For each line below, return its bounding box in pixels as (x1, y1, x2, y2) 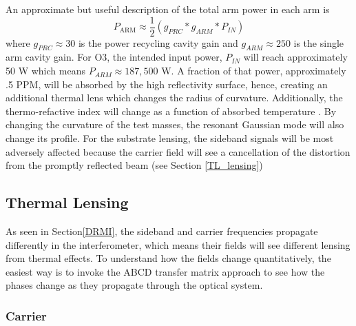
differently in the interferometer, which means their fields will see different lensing (6, 237, 350, 252)
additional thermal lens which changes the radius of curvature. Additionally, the (6, 90, 343, 105)
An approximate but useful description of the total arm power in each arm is (6, 2, 330, 16)
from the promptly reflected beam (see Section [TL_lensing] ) (6, 158, 263, 172)
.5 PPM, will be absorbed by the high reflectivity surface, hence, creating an (6, 77, 328, 91)
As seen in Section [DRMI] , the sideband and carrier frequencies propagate (6, 224, 318, 238)
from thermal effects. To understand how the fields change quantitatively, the (6, 251, 331, 265)
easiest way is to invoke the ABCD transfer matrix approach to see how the (6, 264, 325, 278)
